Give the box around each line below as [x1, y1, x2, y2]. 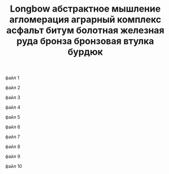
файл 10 [5, 163, 22, 169]
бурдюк [67, 46, 103, 58]
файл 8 [5, 144, 20, 150]
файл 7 [5, 134, 20, 140]
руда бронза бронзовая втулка [16, 36, 154, 47]
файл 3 [5, 94, 20, 100]
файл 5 [5, 114, 20, 120]
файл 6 [5, 124, 20, 130]
